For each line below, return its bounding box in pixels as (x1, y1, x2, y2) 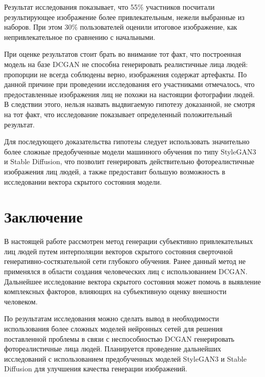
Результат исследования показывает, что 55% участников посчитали (4, 2, 215, 12)
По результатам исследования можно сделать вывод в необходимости (4, 313, 219, 324)
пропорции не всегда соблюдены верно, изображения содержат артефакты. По (4, 69, 247, 79)
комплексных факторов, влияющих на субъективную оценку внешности (4, 286, 227, 297)
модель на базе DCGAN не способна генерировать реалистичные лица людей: (4, 58, 248, 69)
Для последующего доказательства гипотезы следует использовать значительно (4, 136, 250, 147)
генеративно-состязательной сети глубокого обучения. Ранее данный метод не (4, 256, 246, 267)
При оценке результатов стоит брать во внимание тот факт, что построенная (4, 49, 242, 59)
